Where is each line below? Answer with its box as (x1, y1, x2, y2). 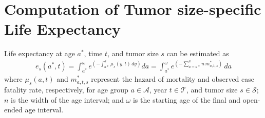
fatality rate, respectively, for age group (4, 84, 128, 95)
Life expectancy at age (4, 48, 75, 59)
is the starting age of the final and (132, 94, 240, 105)
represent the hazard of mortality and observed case (91, 74, 255, 84)
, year (149, 84, 167, 95)
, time (84, 48, 103, 59)
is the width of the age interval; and (11, 94, 124, 105)
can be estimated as (166, 48, 229, 59)
